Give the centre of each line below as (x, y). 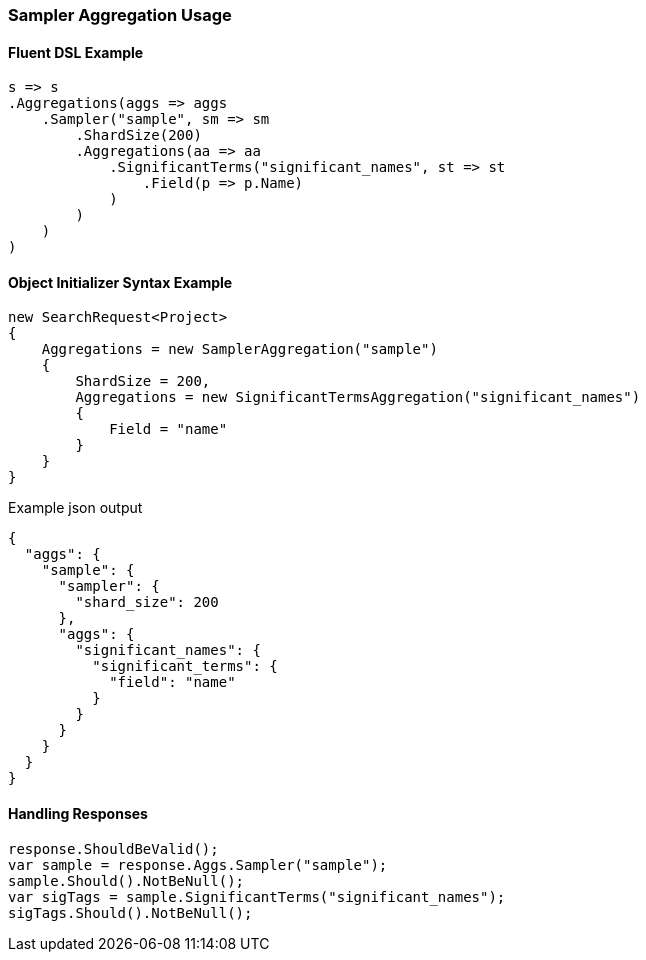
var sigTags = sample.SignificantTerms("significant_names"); (257, 896)
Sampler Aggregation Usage (120, 15)
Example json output (75, 508)
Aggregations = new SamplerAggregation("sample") (239, 349)
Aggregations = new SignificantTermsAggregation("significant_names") (358, 397)
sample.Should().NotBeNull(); (126, 880)
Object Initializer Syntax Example (120, 282)
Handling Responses (78, 814)
